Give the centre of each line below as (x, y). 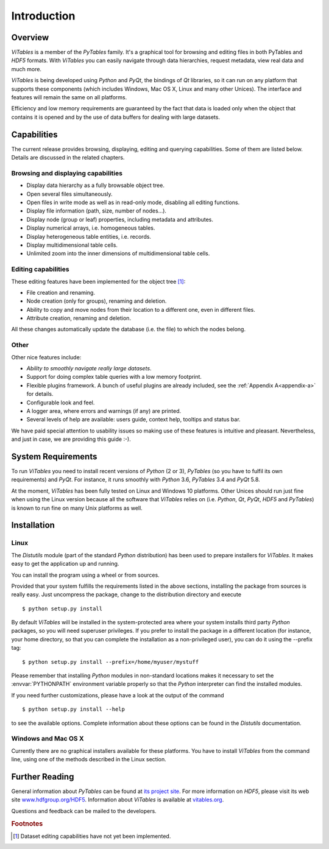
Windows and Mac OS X (48, 739)
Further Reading (43, 777)
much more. (27, 69)
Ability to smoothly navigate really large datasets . (89, 368)
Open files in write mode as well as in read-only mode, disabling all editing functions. (133, 203)
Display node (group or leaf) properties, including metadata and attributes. (120, 219)
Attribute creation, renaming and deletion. (79, 318)
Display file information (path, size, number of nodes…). (97, 211)
